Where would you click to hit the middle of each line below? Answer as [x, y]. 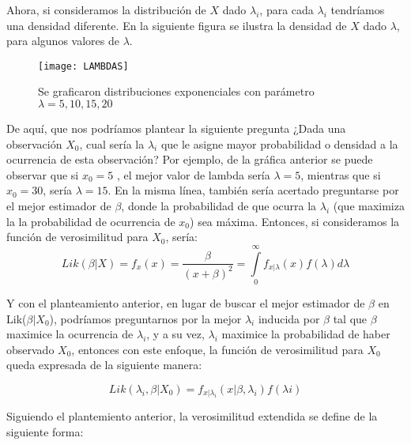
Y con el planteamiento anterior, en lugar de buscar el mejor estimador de [186, 302]
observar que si [43, 174]
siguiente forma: [45, 431]
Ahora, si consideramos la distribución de [106, 9]
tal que [350, 318]
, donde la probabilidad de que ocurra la [219, 206]
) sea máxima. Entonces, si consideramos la [295, 221]
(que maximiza [369, 206]
